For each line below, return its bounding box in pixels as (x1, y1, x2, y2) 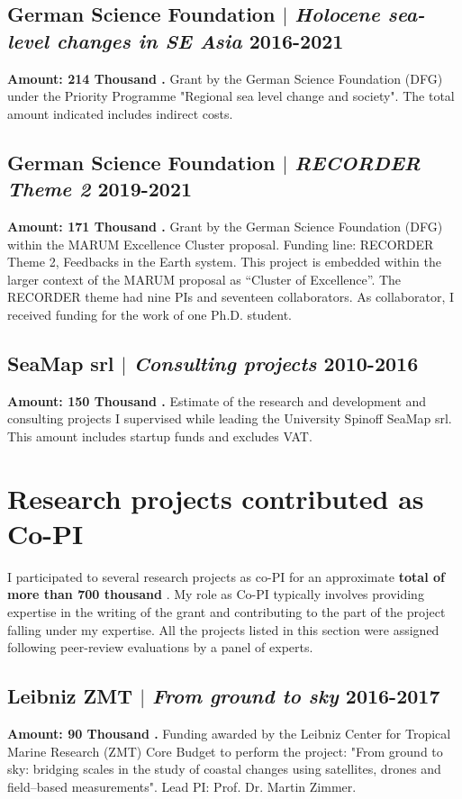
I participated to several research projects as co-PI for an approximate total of (7, 567, 445, 586)
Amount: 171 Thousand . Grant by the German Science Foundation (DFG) (7, 216, 443, 235)
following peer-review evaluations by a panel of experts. (7, 638, 313, 657)
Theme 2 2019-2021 (7, 175, 193, 203)
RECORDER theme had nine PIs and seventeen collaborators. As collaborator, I (7, 287, 455, 306)
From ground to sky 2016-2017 (152, 682, 440, 710)
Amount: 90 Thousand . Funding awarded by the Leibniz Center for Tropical (7, 724, 451, 742)
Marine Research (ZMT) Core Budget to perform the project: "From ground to (7, 741, 443, 760)
